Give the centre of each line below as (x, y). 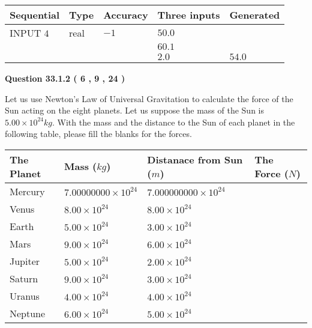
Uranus (25, 296)
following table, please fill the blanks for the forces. (98, 134)
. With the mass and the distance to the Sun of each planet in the (174, 122)
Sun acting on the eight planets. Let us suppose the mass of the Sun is (134, 110)
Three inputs (189, 15)
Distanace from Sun (195, 159)
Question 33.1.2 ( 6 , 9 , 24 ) (65, 78)
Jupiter (25, 261)
